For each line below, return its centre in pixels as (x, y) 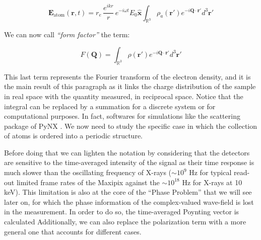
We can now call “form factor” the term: (67, 34)
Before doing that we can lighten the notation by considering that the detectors (127, 152)
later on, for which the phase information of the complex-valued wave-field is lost (129, 202)
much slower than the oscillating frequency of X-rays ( (88, 172)
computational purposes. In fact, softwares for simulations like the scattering (122, 116)
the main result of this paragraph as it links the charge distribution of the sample (130, 86)
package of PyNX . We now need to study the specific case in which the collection (131, 126)
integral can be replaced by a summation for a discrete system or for (110, 106)
